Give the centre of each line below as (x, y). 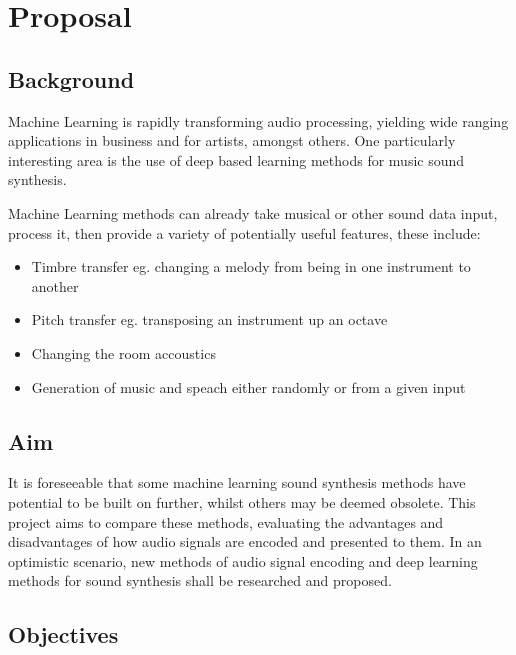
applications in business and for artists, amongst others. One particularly (232, 140)
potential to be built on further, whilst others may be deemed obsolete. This (242, 501)
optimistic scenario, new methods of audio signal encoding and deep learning (243, 560)
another (55, 285)
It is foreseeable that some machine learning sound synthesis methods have (237, 482)
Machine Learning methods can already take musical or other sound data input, (253, 212)
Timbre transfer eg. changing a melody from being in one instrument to (251, 266)
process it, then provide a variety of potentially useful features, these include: (244, 232)
